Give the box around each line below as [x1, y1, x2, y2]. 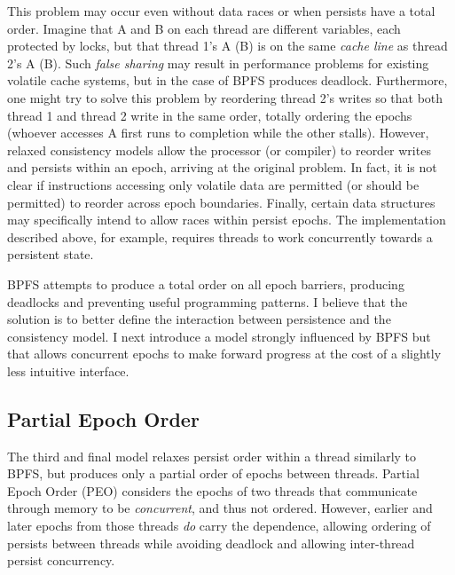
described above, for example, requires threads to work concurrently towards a [7, 227, 433, 246]
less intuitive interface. [7, 361, 129, 380]
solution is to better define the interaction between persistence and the [7, 310, 391, 328]
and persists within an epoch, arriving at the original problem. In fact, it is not [7, 158, 437, 177]
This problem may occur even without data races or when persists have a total [7, 2, 435, 20]
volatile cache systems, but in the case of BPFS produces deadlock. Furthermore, [7, 71, 448, 90]
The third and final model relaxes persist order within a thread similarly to [7, 446, 417, 465]
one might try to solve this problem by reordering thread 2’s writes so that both [7, 88, 443, 106]
